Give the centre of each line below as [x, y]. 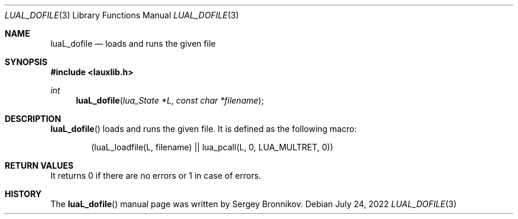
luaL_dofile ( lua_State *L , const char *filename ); [170, 100]
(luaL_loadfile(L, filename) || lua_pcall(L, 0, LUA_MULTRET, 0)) [212, 147]
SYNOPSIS [26, 62]
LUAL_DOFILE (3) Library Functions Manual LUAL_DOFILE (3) [122, 15]
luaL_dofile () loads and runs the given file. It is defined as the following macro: [204, 129]
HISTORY [23, 194]
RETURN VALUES [39, 165]
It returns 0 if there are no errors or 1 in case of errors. [156, 175]
